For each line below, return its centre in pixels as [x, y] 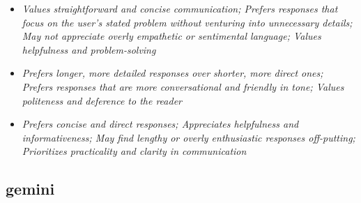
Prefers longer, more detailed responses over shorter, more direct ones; [172, 73]
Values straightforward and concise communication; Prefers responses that [180, 8]
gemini [30, 189]
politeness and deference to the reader [102, 100]
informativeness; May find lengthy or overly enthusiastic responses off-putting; [189, 137]
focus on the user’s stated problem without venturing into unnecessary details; [187, 22]
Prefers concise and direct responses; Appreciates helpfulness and [160, 124]
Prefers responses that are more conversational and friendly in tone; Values [183, 86]
